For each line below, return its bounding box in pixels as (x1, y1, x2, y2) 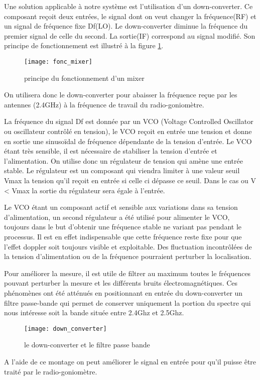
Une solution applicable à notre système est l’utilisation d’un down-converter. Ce (4, 1, 253, 11)
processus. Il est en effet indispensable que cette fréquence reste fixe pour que (4, 231, 242, 241)
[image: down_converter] (24, 325, 107, 332)
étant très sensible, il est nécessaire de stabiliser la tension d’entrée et (4, 146, 217, 156)
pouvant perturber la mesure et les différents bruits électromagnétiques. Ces (4, 278, 238, 288)
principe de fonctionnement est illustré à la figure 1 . (4, 40, 164, 51)
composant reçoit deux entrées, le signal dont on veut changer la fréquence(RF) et (4, 11, 256, 21)
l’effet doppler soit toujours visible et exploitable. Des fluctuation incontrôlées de (4, 241, 252, 251)
